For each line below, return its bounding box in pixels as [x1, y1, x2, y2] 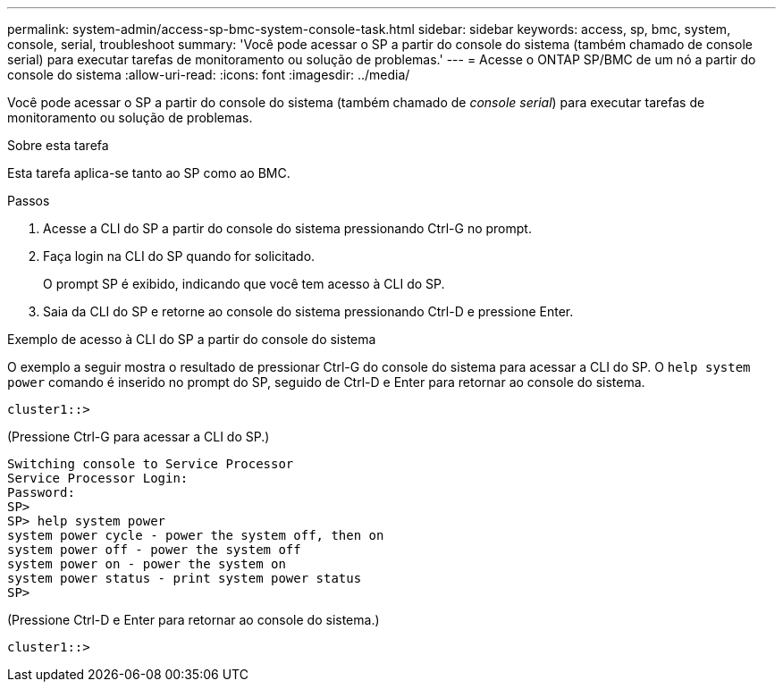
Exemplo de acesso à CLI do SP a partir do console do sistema [7, 332, 376, 347]
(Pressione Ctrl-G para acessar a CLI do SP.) [7, 429, 270, 444]
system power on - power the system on [7, 557, 286, 571]
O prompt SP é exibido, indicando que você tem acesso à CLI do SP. [43, 276, 445, 291]
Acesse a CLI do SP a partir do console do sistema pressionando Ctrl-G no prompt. [43, 221, 532, 236]
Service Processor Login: [7, 471, 189, 485]
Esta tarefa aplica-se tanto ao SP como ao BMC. [7, 165, 290, 181]
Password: [7, 485, 75, 500]
